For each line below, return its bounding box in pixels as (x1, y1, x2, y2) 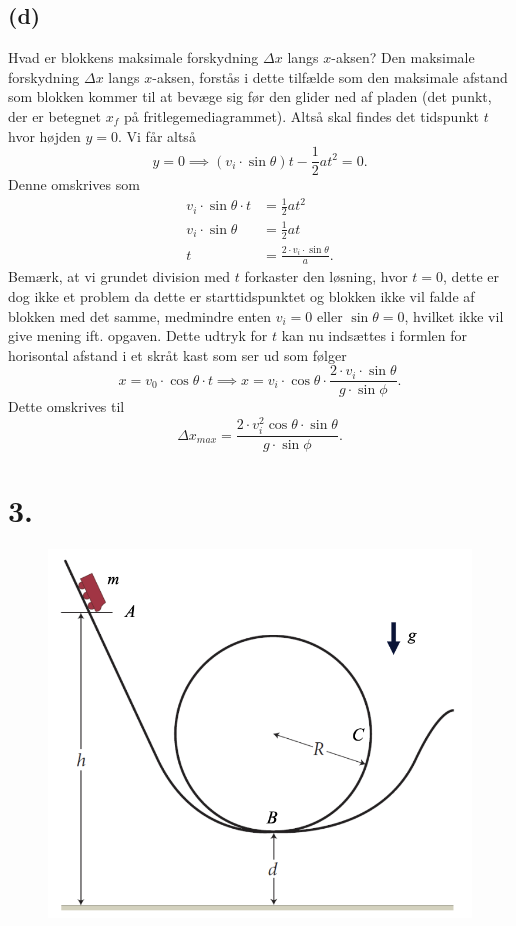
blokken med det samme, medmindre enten (8, 305, 271, 326)
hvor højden (8, 125, 81, 146)
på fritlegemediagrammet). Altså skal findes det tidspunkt (123, 105, 480, 126)
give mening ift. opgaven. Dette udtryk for (8, 325, 268, 346)
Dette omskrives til (8, 396, 125, 417)
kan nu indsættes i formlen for (281, 325, 468, 346)
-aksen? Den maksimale (331, 47, 475, 68)
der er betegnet (8, 105, 102, 126)
